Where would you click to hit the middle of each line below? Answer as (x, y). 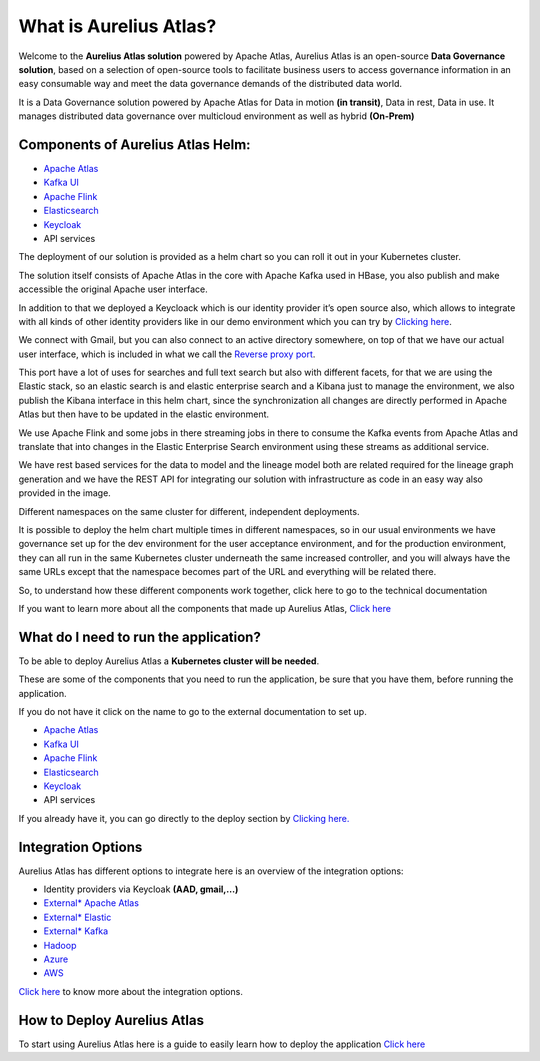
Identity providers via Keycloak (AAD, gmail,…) (141, 889)
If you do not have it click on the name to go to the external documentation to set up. (192, 712)
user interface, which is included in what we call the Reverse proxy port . (167, 354)
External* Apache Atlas (91, 903)
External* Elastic (77, 917)
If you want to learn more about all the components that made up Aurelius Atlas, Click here (205, 608)
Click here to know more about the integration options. (131, 991)
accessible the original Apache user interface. (113, 289)
